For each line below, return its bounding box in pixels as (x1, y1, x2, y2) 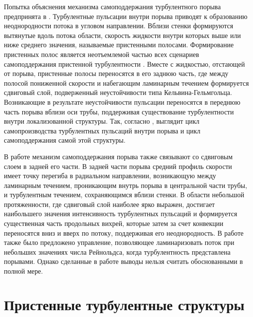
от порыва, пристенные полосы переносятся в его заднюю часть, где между (4, 68, 229, 78)
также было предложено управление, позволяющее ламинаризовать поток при (4, 237, 235, 247)
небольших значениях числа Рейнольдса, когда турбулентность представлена (4, 246, 231, 257)
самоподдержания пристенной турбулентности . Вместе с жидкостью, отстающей (4, 58, 245, 69)
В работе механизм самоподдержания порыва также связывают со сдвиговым (4, 151, 233, 161)
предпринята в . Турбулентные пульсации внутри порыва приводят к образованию (4, 11, 248, 21)
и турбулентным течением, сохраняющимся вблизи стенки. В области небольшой (4, 189, 245, 200)
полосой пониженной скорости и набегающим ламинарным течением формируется (4, 77, 249, 88)
